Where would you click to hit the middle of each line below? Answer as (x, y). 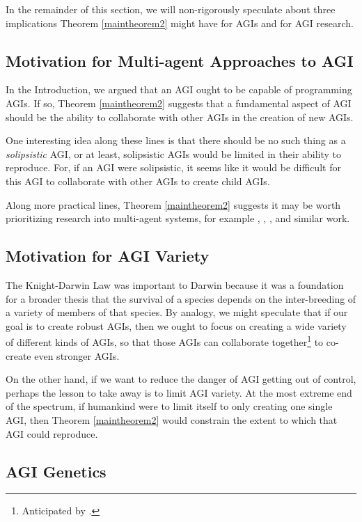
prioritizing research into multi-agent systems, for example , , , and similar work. (178, 218)
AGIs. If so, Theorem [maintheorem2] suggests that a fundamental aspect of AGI (179, 103)
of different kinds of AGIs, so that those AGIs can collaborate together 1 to (165, 341)
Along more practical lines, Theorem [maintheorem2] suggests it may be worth (173, 204)
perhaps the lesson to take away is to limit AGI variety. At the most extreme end (179, 392)
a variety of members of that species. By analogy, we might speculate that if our (177, 312)
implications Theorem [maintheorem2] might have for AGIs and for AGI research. (180, 23)
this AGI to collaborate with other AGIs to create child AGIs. (138, 181)
